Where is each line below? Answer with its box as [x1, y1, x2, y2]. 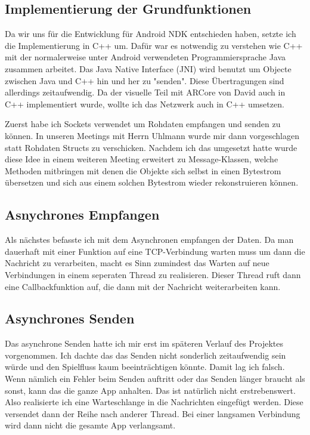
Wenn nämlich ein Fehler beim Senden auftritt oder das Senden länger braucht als [5, 372, 305, 385]
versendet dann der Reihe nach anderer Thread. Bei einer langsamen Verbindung [5, 407, 300, 419]
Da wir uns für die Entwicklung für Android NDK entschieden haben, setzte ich [5, 27, 296, 40]
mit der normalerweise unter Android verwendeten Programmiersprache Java [5, 51, 286, 63]
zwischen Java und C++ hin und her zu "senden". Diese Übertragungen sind [5, 74, 284, 87]
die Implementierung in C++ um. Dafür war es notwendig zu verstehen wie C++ [5, 39, 303, 51]
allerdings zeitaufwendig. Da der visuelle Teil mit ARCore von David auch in [5, 86, 286, 98]
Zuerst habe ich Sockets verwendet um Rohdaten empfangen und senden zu [5, 118, 281, 130]
